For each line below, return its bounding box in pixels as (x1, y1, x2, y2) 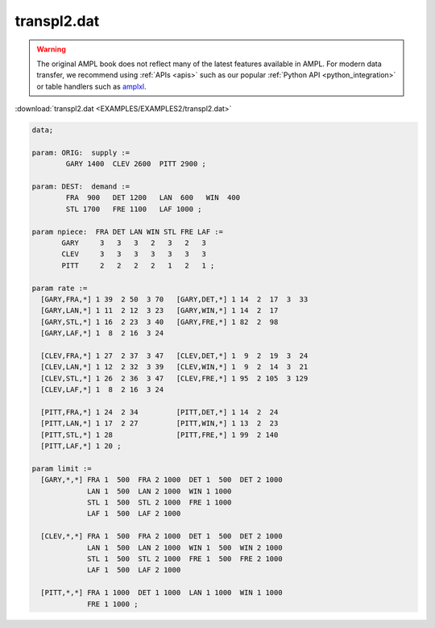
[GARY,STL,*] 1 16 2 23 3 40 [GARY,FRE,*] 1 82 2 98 (40, 317, 279, 326)
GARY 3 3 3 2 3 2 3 (61, 239, 207, 247)
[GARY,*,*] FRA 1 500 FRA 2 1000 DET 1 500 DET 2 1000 (40, 476, 283, 485)
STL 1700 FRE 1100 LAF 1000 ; (65, 204, 202, 214)
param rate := (31, 283, 88, 293)
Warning (36, 44, 66, 54)
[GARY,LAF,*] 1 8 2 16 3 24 (40, 329, 164, 338)
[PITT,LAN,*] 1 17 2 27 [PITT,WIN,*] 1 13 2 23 (40, 419, 279, 428)
